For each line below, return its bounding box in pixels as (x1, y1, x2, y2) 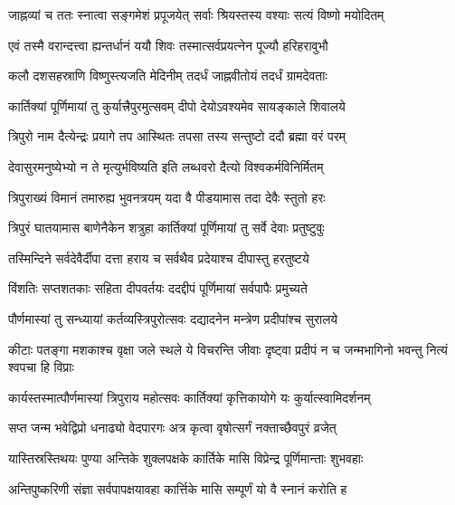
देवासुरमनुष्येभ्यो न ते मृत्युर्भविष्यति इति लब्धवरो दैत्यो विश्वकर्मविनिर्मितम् (8, 157, 324, 176)
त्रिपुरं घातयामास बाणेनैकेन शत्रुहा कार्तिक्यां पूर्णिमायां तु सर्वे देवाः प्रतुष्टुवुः (8, 218, 325, 237)
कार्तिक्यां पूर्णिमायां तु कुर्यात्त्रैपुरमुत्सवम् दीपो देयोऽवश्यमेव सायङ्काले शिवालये (8, 96, 346, 115)
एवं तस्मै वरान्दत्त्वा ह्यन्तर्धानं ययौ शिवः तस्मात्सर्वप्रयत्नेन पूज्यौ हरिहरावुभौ (8, 35, 328, 54)
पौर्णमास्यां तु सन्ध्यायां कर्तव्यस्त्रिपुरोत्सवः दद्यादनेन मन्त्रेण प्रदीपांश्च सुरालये (8, 309, 338, 328)
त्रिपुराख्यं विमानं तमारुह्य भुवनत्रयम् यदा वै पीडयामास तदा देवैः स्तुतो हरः (8, 187, 326, 206)
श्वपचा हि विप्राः (8, 357, 74, 376)
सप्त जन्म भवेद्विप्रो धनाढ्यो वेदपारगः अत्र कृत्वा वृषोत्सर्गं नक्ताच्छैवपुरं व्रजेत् (8, 418, 337, 437)
